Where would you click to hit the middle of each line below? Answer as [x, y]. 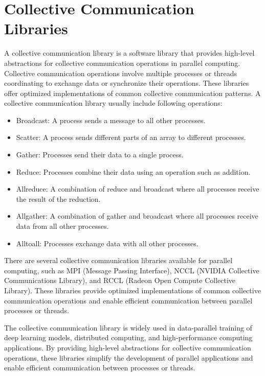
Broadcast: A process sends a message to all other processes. [111, 120]
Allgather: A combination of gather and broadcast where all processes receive [137, 216]
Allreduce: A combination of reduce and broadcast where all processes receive [138, 189]
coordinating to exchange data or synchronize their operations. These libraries [127, 83]
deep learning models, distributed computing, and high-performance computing [128, 337]
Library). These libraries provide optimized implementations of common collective [132, 290]
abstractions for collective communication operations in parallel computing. [122, 63]
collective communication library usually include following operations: [113, 103]
